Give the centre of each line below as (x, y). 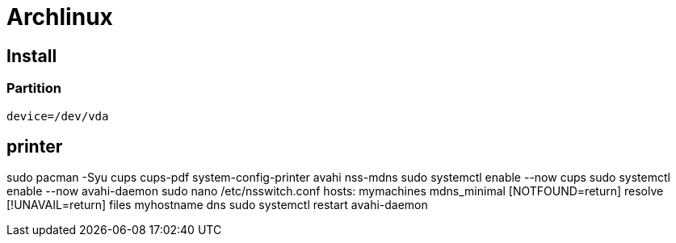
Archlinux (60, 17)
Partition (34, 88)
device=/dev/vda (58, 116)
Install (32, 56)
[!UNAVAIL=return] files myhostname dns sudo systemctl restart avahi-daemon (217, 205)
